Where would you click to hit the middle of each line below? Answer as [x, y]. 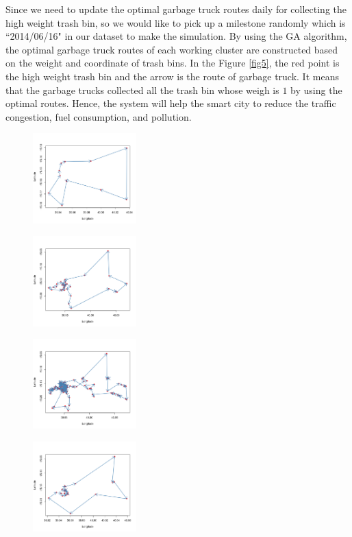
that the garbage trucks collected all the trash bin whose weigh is [142, 89]
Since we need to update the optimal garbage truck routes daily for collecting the [176, 9]
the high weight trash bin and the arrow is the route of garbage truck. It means [172, 76]
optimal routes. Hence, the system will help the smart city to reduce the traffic [171, 103]
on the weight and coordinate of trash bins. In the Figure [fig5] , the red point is [173, 63]
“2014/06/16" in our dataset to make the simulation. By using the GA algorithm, [176, 36]
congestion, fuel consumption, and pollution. [99, 116]
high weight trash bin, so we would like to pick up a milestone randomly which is [176, 22]
